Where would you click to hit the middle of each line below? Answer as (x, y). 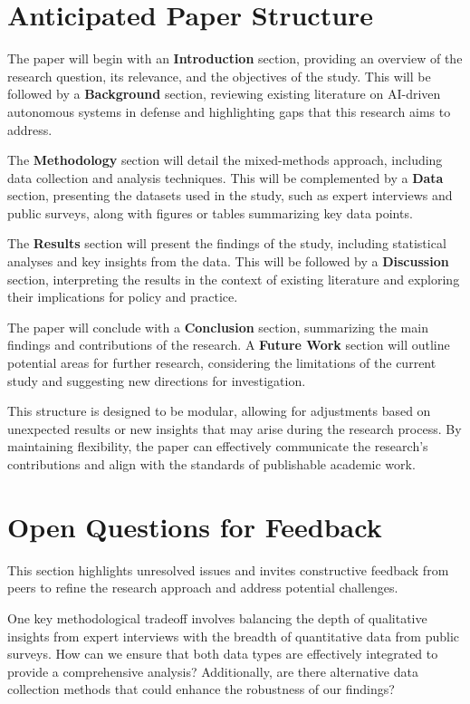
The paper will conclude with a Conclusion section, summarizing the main (218, 327)
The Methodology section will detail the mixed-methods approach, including (225, 160)
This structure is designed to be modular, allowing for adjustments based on (219, 411)
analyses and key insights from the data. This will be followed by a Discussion (228, 261)
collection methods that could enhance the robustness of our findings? (201, 689)
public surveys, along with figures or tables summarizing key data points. (210, 212)
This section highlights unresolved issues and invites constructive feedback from (228, 569)
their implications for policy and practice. (123, 297)
